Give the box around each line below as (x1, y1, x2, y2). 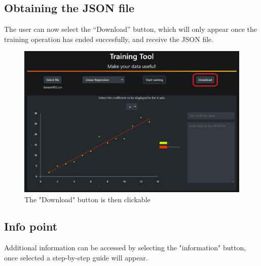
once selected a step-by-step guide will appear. (4, 252, 148, 262)
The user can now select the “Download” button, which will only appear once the (4, 24, 257, 34)
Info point (4, 218, 58, 234)
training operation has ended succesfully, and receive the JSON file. (4, 33, 214, 44)
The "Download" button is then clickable (24, 194, 151, 204)
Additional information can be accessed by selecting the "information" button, (4, 242, 246, 253)
